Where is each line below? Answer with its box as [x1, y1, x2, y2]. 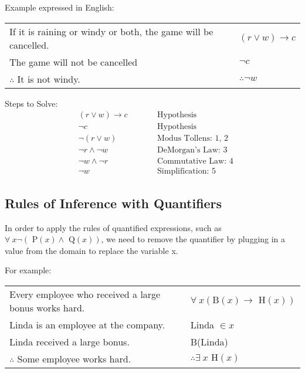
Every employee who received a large [9, 287, 161, 301]
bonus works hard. [9, 300, 85, 314]
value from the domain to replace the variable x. [5, 244, 178, 256]
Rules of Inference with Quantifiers [5, 194, 222, 212]
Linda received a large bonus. [9, 334, 130, 348]
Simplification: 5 [157, 167, 216, 176]
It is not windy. [17, 72, 80, 86]
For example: [5, 264, 52, 276]
